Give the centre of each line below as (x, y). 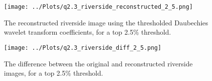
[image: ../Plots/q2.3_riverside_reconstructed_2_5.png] (98, 7)
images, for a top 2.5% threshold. (53, 73)
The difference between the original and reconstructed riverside (98, 63)
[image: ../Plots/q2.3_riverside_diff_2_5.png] (83, 48)
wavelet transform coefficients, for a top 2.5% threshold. (87, 32)
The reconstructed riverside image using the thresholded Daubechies (106, 22)
